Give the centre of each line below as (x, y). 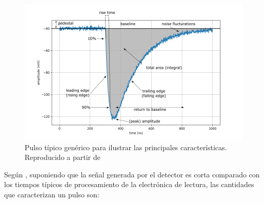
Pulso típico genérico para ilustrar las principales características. (126, 147)
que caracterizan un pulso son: (52, 194)
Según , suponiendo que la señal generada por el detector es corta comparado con (132, 174)
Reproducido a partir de (63, 157)
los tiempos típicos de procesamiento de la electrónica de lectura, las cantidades (129, 184)
